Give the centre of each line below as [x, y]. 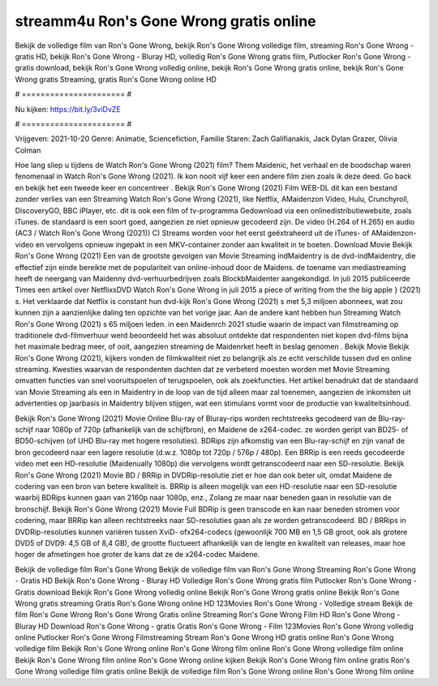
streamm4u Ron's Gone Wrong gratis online [165, 21]
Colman [28, 150]
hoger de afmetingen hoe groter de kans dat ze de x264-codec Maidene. [137, 555]
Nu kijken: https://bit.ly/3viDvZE [68, 109]
